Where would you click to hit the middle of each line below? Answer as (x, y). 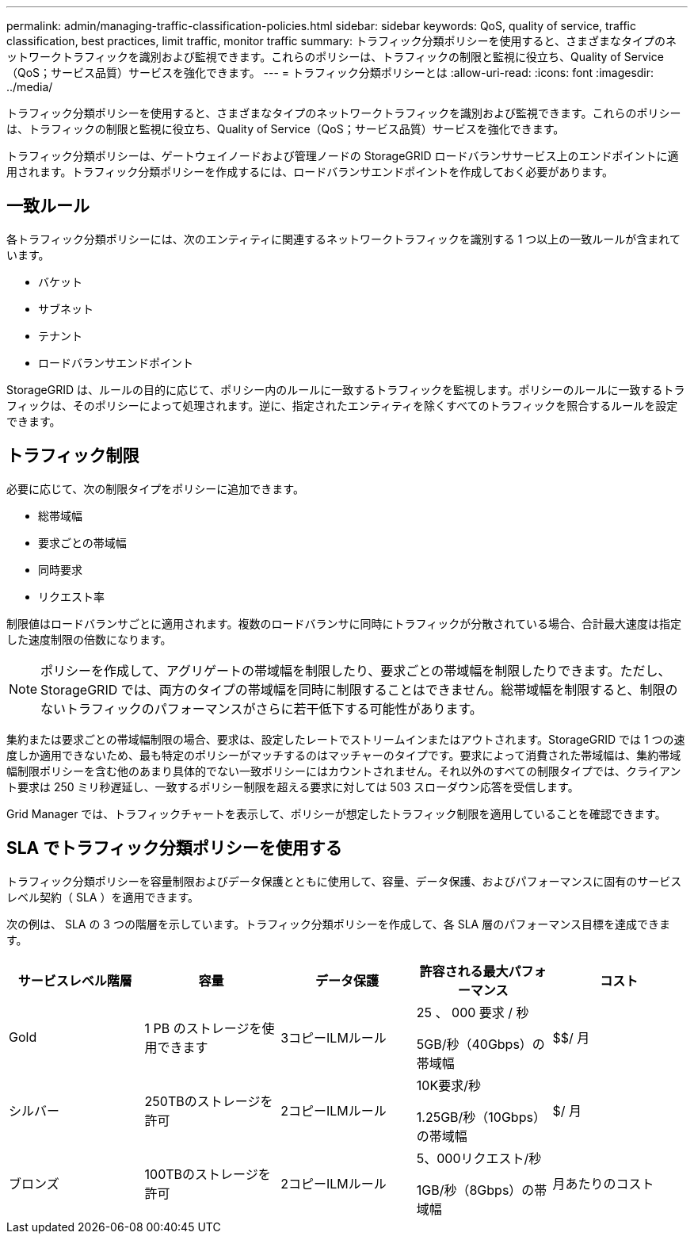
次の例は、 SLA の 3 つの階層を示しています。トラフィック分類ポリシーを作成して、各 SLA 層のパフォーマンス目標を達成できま (338, 924)
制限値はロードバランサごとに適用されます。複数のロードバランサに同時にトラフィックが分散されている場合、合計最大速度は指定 (344, 623)
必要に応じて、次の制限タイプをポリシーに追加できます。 (155, 488)
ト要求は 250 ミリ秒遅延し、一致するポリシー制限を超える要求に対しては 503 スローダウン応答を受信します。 (293, 786)
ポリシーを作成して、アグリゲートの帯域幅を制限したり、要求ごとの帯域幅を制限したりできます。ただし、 (356, 670)
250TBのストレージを (209, 1101)
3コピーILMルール (334, 1037)
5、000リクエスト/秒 (479, 1158)
